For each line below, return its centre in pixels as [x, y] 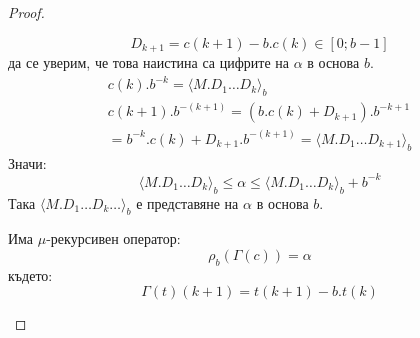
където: [30, 274]
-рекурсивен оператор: [113, 238]
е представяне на [187, 202]
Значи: [27, 162]
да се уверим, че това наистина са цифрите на [148, 62]
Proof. [26, 12]
